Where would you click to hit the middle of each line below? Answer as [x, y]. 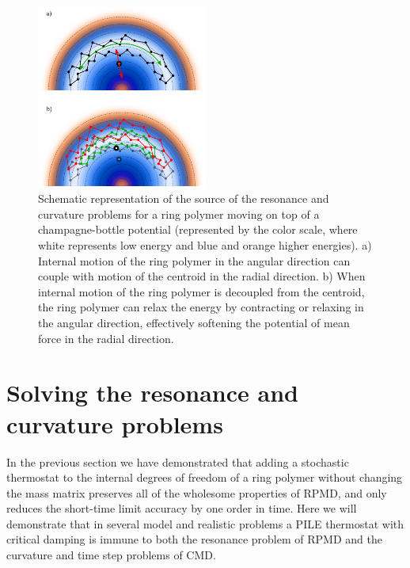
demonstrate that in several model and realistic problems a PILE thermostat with [205, 523]
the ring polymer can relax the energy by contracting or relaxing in [201, 307]
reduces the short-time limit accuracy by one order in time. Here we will [182, 508]
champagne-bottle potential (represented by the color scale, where [198, 229]
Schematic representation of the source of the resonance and [184, 198]
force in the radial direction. [106, 338]
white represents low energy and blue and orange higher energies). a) [205, 245]
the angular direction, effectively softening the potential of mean [194, 322]
